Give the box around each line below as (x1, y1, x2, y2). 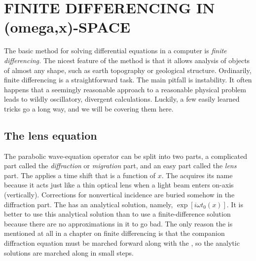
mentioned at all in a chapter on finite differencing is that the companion (4, 228, 225, 238)
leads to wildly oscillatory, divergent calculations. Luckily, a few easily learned (4, 94, 240, 104)
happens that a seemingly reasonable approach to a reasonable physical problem (4, 84, 246, 94)
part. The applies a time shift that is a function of (4, 170, 156, 180)
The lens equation (4, 127, 97, 143)
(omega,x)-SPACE (4, 17, 131, 37)
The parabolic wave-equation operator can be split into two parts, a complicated (4, 150, 248, 161)
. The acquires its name (161, 170, 233, 180)
